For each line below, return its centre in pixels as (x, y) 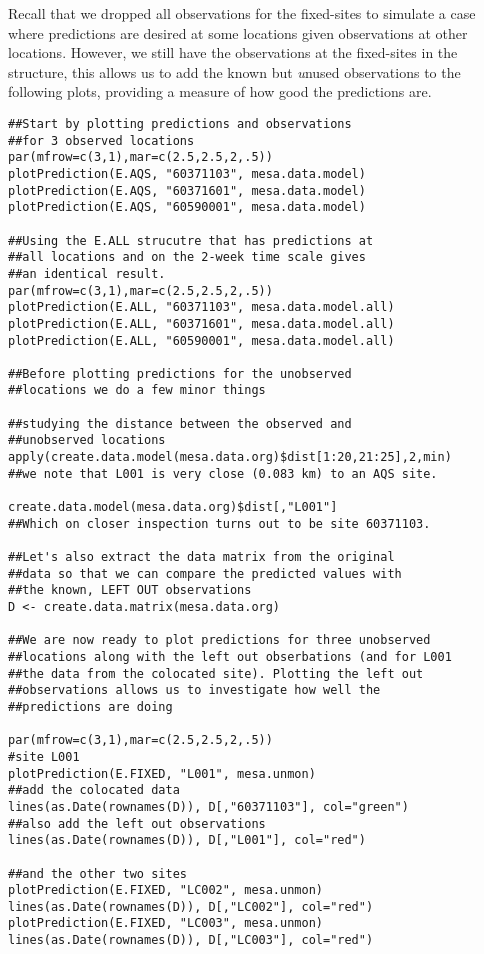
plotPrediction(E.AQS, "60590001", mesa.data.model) (187, 207)
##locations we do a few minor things (137, 390)
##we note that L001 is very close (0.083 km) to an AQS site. (223, 473)
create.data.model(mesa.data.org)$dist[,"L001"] (173, 507)
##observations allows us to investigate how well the (194, 690)
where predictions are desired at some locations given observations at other (238, 32)
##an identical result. (87, 273)
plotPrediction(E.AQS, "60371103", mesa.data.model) (187, 173)
